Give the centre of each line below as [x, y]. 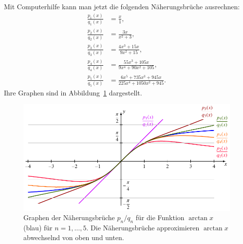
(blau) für [38, 228]
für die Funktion [160, 217]
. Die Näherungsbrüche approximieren [143, 228]
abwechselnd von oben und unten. [74, 237]
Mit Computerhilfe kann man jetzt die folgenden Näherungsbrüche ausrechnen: [122, 6]
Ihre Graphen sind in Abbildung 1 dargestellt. [73, 92]
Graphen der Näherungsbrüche [69, 217]
